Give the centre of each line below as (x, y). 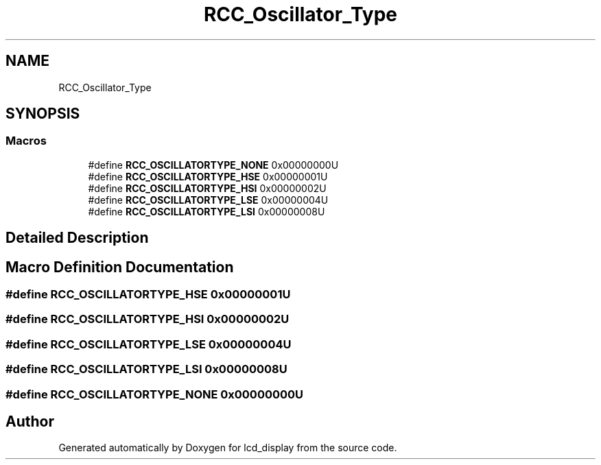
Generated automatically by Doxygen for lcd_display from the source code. (228, 448)
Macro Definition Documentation (120, 267)
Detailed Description (77, 238)
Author (30, 421)
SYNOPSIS (43, 114)
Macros (26, 141)
